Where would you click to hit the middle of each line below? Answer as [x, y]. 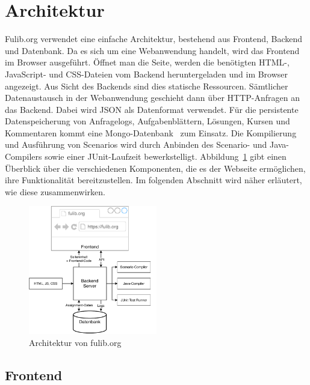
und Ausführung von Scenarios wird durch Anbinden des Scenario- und [136, 144]
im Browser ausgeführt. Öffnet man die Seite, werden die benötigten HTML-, [147, 62]
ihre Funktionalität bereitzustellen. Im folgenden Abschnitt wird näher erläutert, [153, 180]
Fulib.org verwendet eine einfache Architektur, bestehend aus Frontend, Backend [154, 39]
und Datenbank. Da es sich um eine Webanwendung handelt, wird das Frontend [152, 50]
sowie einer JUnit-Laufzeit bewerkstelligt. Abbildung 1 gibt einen [166, 156]
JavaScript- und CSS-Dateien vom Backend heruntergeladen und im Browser [147, 74]
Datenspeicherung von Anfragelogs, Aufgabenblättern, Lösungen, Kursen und [147, 121]
